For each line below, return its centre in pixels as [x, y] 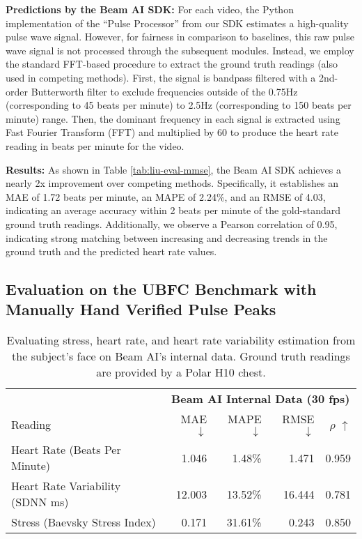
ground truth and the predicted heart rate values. [111, 251]
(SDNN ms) [40, 502]
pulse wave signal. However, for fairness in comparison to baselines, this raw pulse [180, 37]
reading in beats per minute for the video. [95, 145]
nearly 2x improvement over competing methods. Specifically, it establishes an [172, 183]
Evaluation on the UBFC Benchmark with [161, 289]
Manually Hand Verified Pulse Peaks [141, 309]
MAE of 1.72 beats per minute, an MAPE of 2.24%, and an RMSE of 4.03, [166, 196]
